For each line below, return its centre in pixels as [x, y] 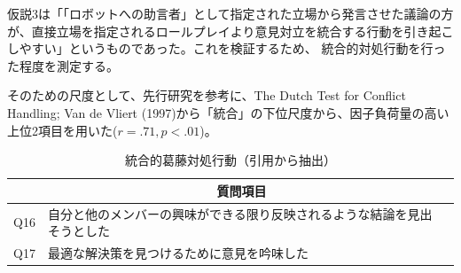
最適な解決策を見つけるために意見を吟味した [178, 253]
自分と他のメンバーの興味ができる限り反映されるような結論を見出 [240, 213]
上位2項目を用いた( [63, 130]
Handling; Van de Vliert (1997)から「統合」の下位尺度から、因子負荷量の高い [228, 112]
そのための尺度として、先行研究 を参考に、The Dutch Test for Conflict [207, 95]
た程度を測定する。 [63, 65]
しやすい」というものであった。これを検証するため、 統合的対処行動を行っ [227, 48]
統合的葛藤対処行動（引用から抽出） [230, 160]
